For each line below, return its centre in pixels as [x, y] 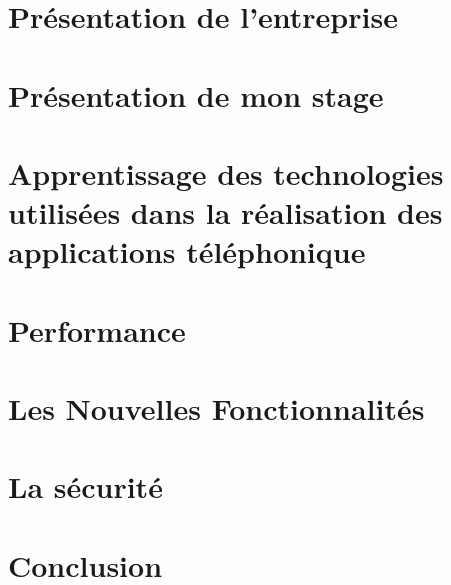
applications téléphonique [187, 251]
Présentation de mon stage [196, 94]
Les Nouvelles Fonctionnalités [216, 408]
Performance [97, 329]
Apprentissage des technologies [226, 172]
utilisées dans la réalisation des [225, 212]
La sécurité [85, 486]
